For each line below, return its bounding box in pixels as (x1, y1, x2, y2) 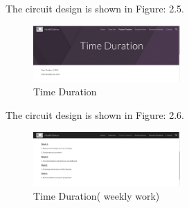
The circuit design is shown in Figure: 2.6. (6, 107, 184, 122)
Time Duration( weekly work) (33, 189, 160, 203)
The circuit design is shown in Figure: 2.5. (6, 1, 184, 15)
